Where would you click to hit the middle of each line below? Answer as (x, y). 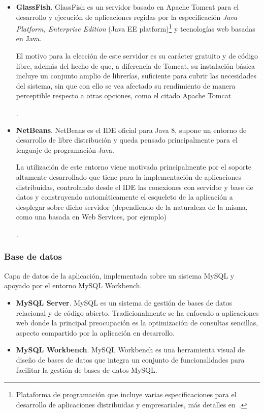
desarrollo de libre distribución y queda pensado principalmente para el (127, 140)
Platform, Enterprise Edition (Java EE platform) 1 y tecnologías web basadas (136, 28)
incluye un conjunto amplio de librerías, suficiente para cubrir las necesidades (136, 76)
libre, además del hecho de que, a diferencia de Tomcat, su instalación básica (135, 65)
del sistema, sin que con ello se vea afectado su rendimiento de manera (126, 85)
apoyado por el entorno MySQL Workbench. (73, 285)
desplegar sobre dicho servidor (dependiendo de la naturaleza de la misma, (132, 206)
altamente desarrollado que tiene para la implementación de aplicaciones (128, 176)
